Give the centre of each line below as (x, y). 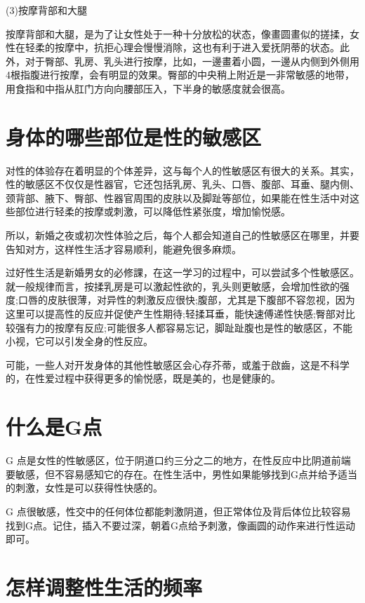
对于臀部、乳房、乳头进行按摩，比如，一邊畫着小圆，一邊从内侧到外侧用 (192, 61)
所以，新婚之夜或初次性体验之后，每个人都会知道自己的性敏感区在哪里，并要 (182, 235)
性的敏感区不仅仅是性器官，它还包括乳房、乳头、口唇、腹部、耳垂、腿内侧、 (182, 184)
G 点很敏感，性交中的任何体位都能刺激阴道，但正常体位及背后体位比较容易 (178, 511)
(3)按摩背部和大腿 (46, 10)
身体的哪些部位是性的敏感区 (134, 136)
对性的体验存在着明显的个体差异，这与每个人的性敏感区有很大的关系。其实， (182, 170)
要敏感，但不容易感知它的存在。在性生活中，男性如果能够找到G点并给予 (172, 474)
